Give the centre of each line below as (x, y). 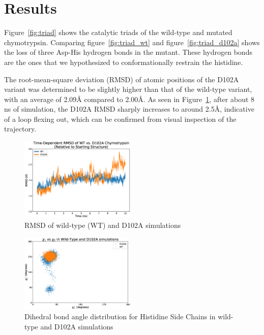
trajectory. (20, 129)
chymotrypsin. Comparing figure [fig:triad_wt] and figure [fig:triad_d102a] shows (132, 42)
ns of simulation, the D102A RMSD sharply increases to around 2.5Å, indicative (129, 109)
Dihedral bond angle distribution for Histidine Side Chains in (120, 316)
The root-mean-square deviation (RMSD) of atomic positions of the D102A (122, 79)
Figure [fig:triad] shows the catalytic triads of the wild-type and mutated (118, 32)
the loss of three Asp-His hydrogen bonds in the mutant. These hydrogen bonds (128, 52)
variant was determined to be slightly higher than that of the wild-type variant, (128, 89)
